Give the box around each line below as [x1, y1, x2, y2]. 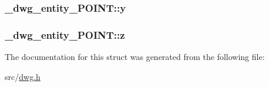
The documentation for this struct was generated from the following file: [5, 51, 265, 63]
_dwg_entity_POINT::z [5, 27, 125, 42]
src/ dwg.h [5, 70, 41, 82]
